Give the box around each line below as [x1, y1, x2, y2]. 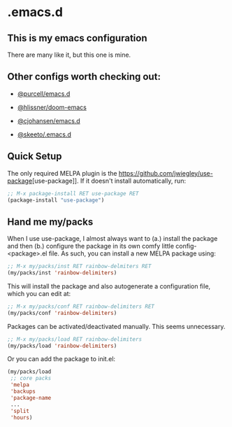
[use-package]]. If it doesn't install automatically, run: [31, 176, 187, 185]
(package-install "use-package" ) [7, 197, 105, 204]
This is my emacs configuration [7, 32, 147, 44]
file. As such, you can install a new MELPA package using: [48, 249, 217, 258]
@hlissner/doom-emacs [17, 103, 87, 111]
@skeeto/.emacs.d [17, 130, 72, 139]
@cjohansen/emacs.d [17, 116, 80, 125]
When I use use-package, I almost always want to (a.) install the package [7, 234, 218, 243]
